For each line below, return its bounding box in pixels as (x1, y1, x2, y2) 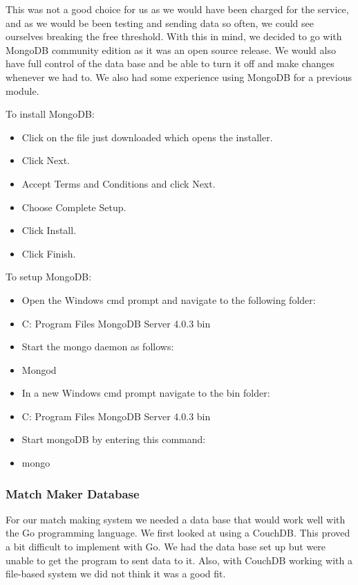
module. (6, 83, 39, 98)
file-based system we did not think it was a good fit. (6, 566, 226, 581)
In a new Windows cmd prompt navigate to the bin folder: (21, 386, 270, 400)
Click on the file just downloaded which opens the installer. (21, 129, 273, 144)
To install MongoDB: (6, 107, 95, 121)
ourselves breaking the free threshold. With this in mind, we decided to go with (6, 29, 342, 44)
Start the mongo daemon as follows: (21, 339, 174, 354)
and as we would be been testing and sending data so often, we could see (6, 15, 314, 30)
